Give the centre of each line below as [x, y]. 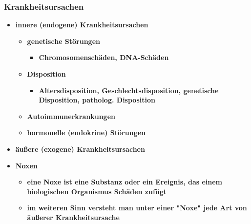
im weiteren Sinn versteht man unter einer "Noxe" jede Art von [137, 208]
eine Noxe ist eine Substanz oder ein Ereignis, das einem [125, 182]
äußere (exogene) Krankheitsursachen [80, 149]
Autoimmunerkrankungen [71, 116]
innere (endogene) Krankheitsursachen [82, 25]
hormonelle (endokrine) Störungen [86, 132]
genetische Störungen [63, 41]
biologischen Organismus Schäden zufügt [97, 191]
